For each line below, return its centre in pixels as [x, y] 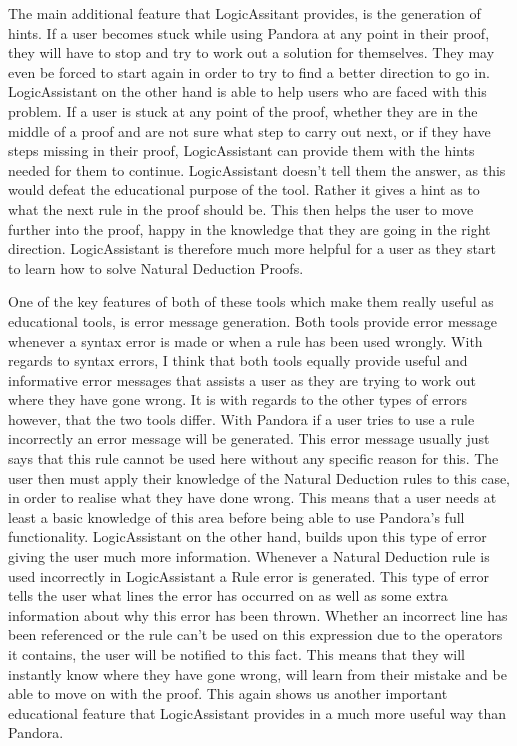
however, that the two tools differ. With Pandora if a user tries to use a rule [241, 418]
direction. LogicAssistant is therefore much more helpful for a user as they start [252, 248]
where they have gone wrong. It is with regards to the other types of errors [238, 399]
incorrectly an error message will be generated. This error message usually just [249, 438]
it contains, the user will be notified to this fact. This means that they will [236, 654]
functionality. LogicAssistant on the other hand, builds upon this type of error [247, 536]
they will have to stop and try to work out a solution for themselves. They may [251, 52]
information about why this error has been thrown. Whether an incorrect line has [258, 614]
